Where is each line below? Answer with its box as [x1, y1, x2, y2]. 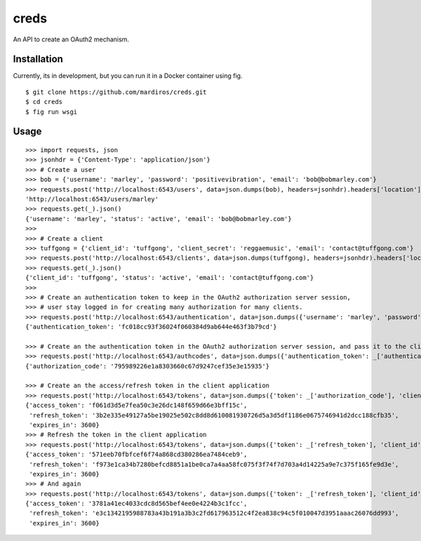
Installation [13, 53, 63, 65]
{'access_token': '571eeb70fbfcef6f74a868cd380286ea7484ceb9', [25, 450, 248, 459]
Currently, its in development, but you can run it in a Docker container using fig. [13, 72, 243, 80]
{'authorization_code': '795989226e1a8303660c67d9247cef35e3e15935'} [25, 362, 270, 370]
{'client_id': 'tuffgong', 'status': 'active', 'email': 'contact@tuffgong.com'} [25, 274, 314, 282]
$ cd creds [25, 98, 63, 106]
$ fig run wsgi [25, 107, 78, 116]
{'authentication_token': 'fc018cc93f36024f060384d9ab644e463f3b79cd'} [25, 323, 277, 331]
